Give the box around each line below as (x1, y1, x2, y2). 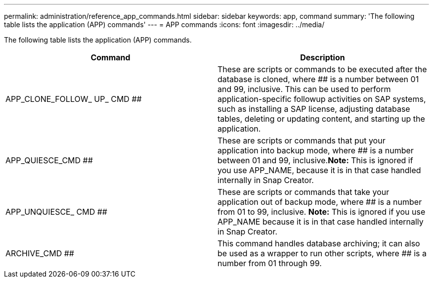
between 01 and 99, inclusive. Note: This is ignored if (217, 155, 413, 165)
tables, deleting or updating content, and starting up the (217, 114, 425, 124)
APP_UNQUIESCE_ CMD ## (5, 207, 107, 217)
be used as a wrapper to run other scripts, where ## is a (217, 248, 427, 258)
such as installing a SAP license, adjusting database (217, 104, 410, 114)
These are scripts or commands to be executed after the (217, 64, 427, 74)
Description (300, 52, 345, 62)
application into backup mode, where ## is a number (217, 145, 414, 155)
